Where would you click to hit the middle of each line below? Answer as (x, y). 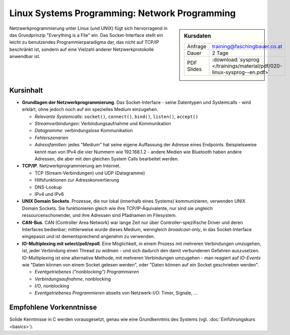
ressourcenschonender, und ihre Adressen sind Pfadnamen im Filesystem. (99, 215)
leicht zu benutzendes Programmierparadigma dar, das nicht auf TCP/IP (84, 42)
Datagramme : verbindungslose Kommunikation (84, 131)
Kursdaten (198, 36)
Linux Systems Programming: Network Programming (123, 13)
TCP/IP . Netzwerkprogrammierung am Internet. (71, 166)
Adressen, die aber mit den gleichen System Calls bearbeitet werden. (107, 159)
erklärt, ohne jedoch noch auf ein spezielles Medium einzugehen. (90, 109)
